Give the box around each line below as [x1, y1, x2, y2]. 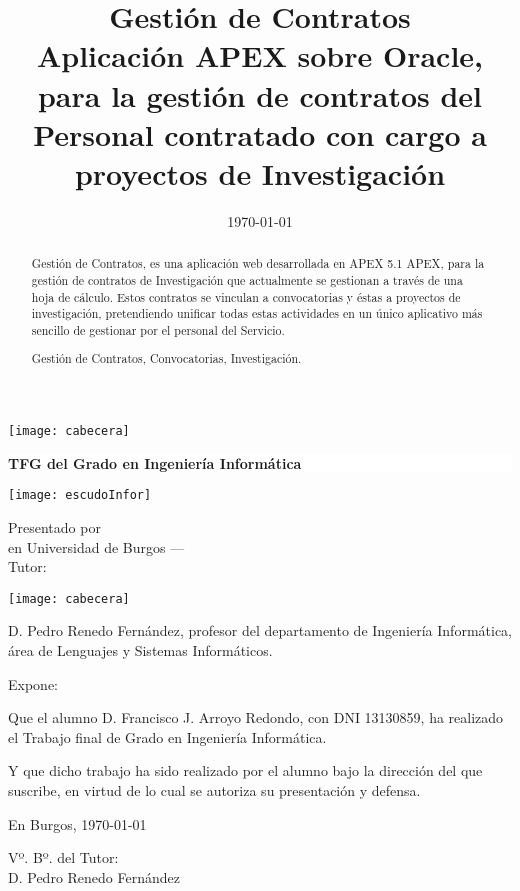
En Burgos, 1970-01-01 [8, 813, 147, 834]
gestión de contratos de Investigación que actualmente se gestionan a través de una [31, 271, 463, 288]
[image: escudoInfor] [8, 488, 152, 503]
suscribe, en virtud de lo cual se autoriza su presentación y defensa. [8, 780, 421, 800]
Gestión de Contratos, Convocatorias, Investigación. [31, 350, 302, 367]
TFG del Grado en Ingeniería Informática [8, 452, 302, 473]
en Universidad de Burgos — [8, 536, 185, 557]
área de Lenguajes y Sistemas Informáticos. [8, 640, 273, 661]
